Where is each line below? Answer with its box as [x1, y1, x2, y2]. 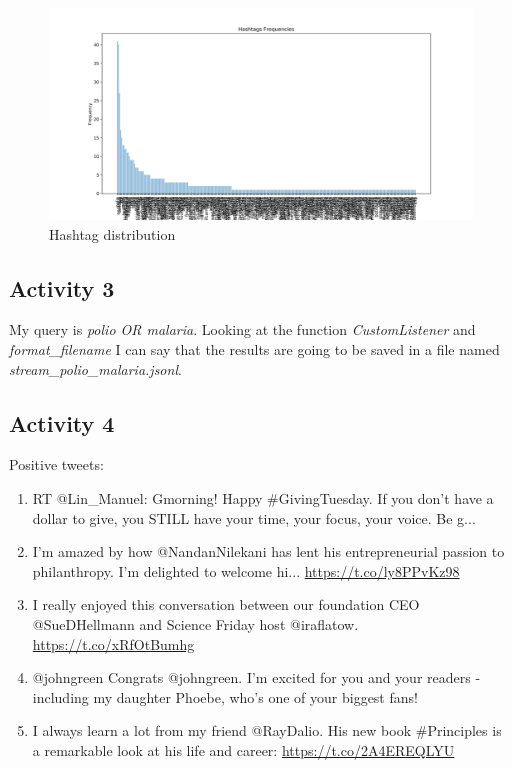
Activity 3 [9, 272, 115, 303]
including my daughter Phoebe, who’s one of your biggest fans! [32, 686, 418, 707]
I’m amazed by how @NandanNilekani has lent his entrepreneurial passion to [32, 541, 505, 562]
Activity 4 [9, 407, 115, 438]
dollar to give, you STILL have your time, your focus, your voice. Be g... [32, 507, 476, 528]
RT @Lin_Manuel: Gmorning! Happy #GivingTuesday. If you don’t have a [32, 487, 494, 508]
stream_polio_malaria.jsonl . [9, 358, 182, 379]
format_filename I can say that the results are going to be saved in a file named [9, 338, 500, 359]
